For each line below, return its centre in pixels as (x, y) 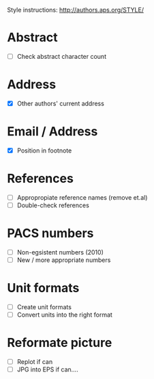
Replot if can (35, 362)
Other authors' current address (60, 103)
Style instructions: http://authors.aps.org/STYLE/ (76, 10)
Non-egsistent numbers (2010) (60, 252)
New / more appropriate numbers (64, 260)
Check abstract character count (62, 56)
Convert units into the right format (64, 315)
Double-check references (53, 205)
